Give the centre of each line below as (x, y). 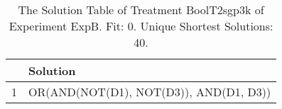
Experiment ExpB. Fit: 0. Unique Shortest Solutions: (141, 26)
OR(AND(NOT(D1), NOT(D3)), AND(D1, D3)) (150, 92)
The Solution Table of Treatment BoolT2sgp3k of (141, 10)
